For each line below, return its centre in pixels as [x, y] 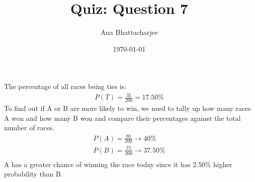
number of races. [29, 128]
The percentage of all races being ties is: [65, 86]
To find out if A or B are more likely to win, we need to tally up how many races [127, 108]
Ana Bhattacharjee [129, 32]
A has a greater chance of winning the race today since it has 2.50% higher [118, 164]
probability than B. [34, 174]
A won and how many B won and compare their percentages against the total [123, 118]
